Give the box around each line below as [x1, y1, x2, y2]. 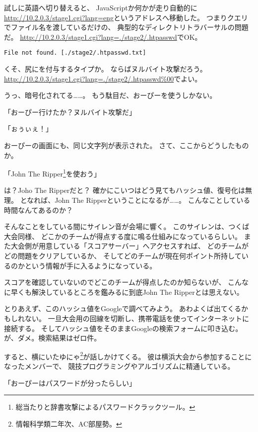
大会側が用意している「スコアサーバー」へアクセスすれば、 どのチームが [10, 241, 249, 251]
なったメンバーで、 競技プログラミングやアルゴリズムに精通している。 [4, 361, 235, 371]
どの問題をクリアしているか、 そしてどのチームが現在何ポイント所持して [4, 251, 242, 260]
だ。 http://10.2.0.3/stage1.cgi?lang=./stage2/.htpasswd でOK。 [4, 31, 202, 42]
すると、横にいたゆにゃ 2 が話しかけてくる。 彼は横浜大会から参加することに [4, 349, 252, 361]
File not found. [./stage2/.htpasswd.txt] [4, 49, 146, 57]
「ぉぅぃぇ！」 [4, 123, 53, 134]
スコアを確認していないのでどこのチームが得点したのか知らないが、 [4, 277, 226, 287]
